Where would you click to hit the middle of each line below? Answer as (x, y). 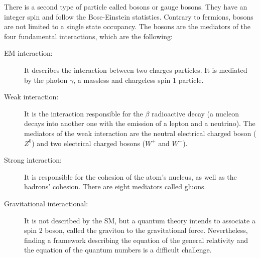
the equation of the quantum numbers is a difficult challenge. (118, 250)
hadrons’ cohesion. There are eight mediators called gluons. (115, 186)
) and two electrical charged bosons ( (89, 143)
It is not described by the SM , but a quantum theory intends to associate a (140, 220)
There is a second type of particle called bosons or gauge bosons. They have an (126, 7)
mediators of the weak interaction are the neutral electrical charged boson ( (140, 133)
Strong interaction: (33, 160)
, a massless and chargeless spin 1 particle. (139, 80)
